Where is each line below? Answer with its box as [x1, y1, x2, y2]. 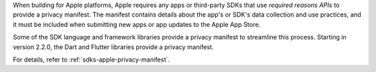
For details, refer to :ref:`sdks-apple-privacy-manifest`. [13, 55, 171, 64]
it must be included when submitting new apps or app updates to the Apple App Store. [13, 20, 261, 28]
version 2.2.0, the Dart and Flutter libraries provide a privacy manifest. [13, 42, 214, 51]
